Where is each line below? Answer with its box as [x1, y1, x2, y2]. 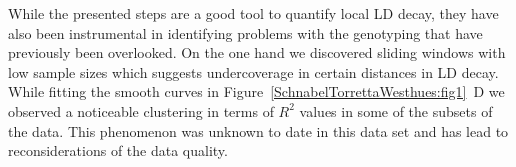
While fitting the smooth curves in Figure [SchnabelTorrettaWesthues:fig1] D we [8, 81, 505, 102]
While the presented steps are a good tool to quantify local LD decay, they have [8, 3, 499, 23]
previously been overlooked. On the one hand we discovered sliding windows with [8, 42, 506, 63]
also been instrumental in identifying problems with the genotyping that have [8, 22, 483, 43]
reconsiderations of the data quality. [8, 140, 228, 161]
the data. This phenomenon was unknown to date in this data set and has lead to [8, 120, 509, 141]
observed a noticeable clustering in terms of [8, 100, 274, 121]
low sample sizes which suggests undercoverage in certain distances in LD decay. [8, 61, 499, 82]
